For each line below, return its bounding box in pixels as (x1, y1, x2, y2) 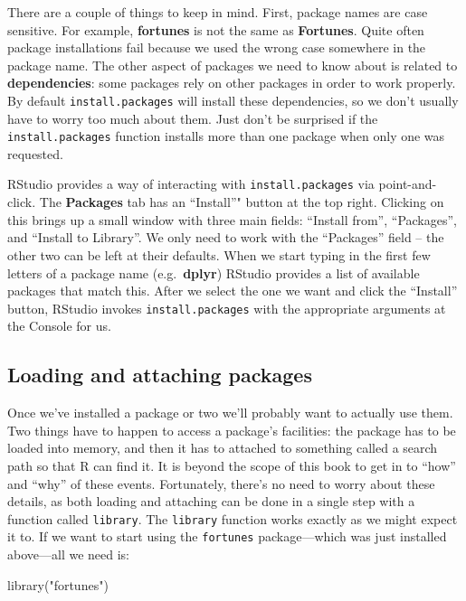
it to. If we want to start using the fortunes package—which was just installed (7, 527, 447, 546)
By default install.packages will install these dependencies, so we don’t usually (7, 90, 459, 109)
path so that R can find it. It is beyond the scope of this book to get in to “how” (7, 455, 456, 474)
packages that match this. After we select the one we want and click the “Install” (7, 281, 458, 300)
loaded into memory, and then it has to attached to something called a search (7, 438, 438, 457)
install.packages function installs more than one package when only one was (7, 127, 445, 146)
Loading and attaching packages (7, 361, 312, 389)
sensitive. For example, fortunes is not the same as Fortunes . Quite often (7, 20, 424, 39)
